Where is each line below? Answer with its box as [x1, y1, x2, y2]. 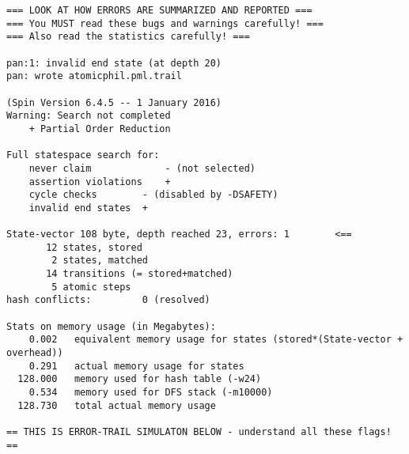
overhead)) [6, 347, 63, 359]
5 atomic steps [51, 281, 131, 293]
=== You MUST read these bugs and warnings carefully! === [6, 17, 324, 29]
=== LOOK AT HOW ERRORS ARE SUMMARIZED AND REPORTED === [6, 5, 312, 16]
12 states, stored [46, 241, 142, 253]
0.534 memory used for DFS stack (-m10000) [28, 387, 273, 399]
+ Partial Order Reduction [28, 123, 171, 134]
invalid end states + [28, 202, 148, 214]
